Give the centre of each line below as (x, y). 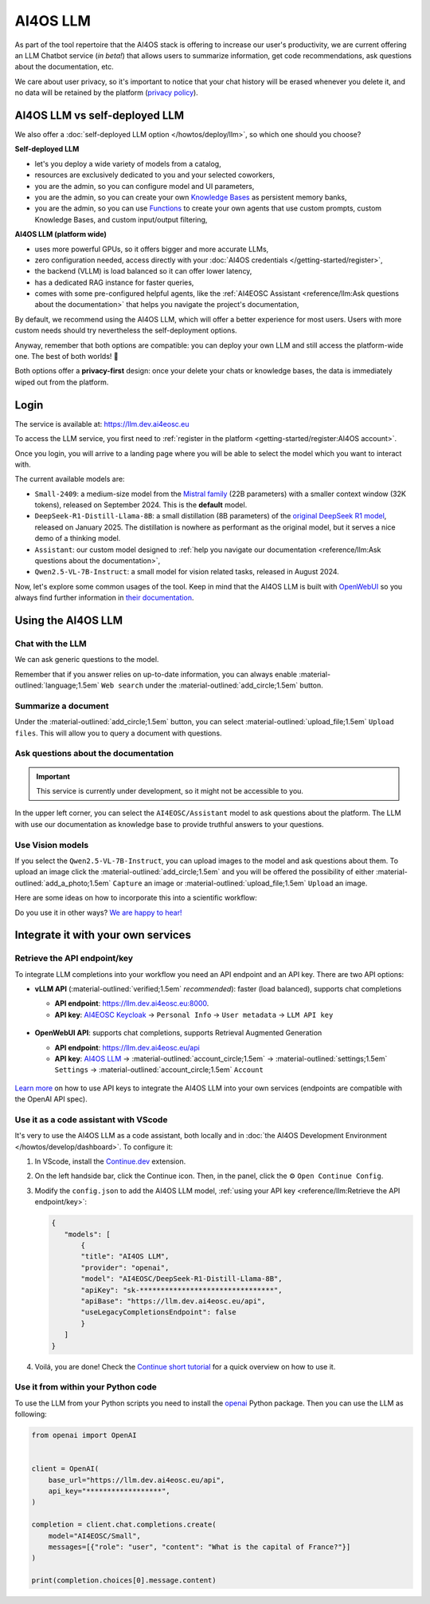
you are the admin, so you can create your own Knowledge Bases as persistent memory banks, (191, 197)
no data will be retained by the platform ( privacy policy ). (106, 93)
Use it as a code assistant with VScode (91, 1119)
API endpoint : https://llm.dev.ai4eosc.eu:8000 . (132, 1003)
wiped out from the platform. (62, 382)
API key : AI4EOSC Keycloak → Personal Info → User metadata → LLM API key (194, 1015)
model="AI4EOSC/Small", (94, 1536)
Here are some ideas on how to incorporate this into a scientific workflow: (136, 898)
